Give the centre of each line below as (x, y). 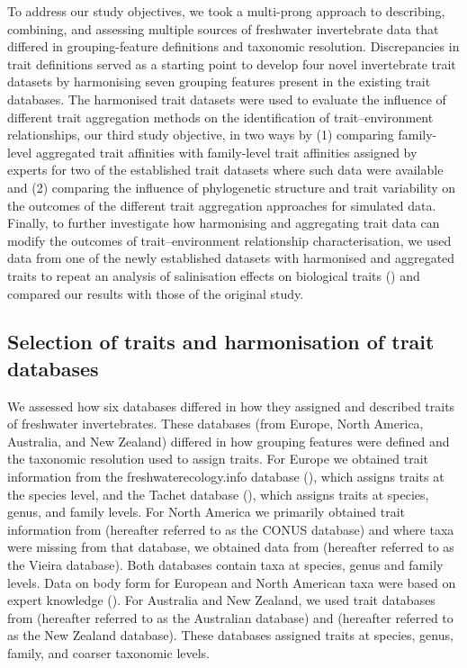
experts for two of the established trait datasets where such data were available (225, 170)
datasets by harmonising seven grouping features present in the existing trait (219, 81)
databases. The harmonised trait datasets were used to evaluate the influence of (227, 99)
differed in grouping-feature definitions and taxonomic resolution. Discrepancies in (233, 46)
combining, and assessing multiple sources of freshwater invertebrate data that (223, 28)
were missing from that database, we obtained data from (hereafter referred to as (231, 547)
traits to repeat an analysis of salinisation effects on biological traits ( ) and (214, 275)
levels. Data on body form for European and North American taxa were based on (232, 582)
